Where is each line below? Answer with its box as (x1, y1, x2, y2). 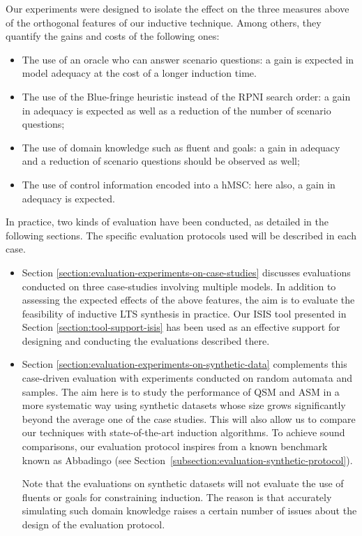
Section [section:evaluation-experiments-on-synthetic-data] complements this (22, 357, 347, 371)
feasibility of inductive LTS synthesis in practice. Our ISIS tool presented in (22, 306, 347, 320)
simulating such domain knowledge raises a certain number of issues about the (22, 503, 357, 518)
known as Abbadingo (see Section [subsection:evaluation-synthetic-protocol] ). (22, 452, 353, 467)
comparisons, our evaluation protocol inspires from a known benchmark (22, 439, 328, 454)
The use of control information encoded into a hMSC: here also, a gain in (22, 177, 335, 191)
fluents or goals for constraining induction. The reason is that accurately (22, 489, 332, 504)
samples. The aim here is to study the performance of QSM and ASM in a (22, 384, 340, 399)
